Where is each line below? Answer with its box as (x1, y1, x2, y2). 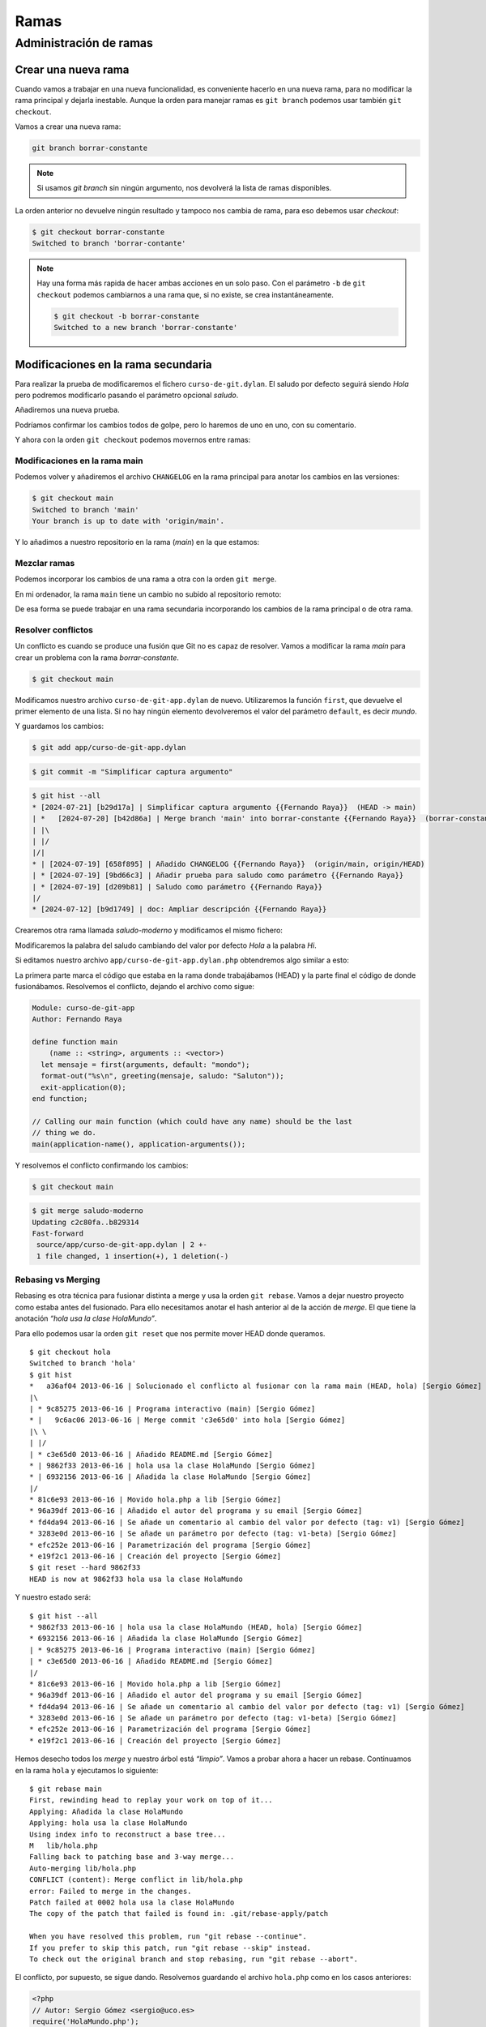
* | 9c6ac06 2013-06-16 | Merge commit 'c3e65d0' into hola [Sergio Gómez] (29, 1416, 346, 1425)
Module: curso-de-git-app (32, 1003, 135, 1013)
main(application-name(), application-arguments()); (32, 1139, 246, 1149)
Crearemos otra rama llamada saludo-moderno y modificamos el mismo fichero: (15, 925, 283, 936)
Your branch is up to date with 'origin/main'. (32, 516, 224, 526)
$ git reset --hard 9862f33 (29, 1563, 141, 1572)
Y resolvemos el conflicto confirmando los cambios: (15, 1160, 189, 1170)
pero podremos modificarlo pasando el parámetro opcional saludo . (15, 390, 239, 401)
